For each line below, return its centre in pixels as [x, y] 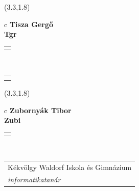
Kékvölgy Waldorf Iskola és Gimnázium [70, 167]
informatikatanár [34, 179]
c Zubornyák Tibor [38, 110]
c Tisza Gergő [29, 24]
